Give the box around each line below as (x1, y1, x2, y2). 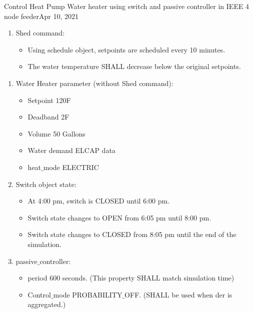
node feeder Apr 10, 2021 (4, 10, 79, 21)
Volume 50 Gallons (27, 128, 85, 138)
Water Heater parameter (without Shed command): (15, 77, 173, 88)
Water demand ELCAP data (27, 145, 115, 155)
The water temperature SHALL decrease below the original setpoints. (27, 61, 241, 71)
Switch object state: (15, 178, 76, 189)
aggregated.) (27, 299, 66, 309)
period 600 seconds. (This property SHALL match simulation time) (27, 272, 234, 283)
